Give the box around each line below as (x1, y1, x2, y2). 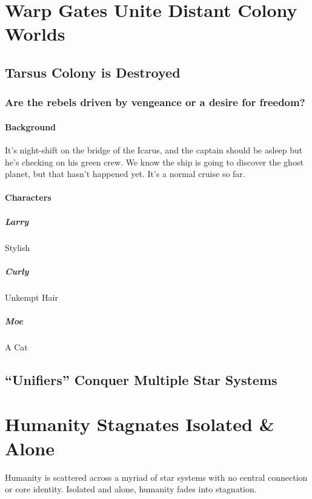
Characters (5, 191, 51, 204)
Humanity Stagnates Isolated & (5, 412, 274, 437)
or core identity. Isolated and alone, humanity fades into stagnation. (5, 483, 257, 495)
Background (5, 120, 56, 133)
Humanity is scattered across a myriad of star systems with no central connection (5, 471, 308, 483)
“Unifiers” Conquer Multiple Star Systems (5, 370, 277, 389)
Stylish (5, 241, 30, 253)
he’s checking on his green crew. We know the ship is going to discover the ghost (5, 155, 304, 168)
